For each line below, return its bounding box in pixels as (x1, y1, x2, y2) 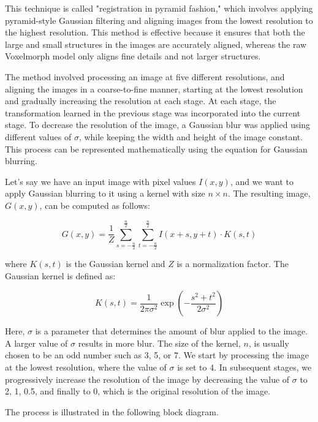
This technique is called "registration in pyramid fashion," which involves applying (5, 2, 313, 14)
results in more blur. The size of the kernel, (78, 336, 241, 349)
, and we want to (230, 175, 293, 187)
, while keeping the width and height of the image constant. (78, 130, 303, 143)
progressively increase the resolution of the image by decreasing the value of (5, 372, 290, 385)
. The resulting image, (227, 187, 311, 200)
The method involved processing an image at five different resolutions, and (5, 70, 285, 83)
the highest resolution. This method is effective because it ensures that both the (5, 26, 305, 39)
